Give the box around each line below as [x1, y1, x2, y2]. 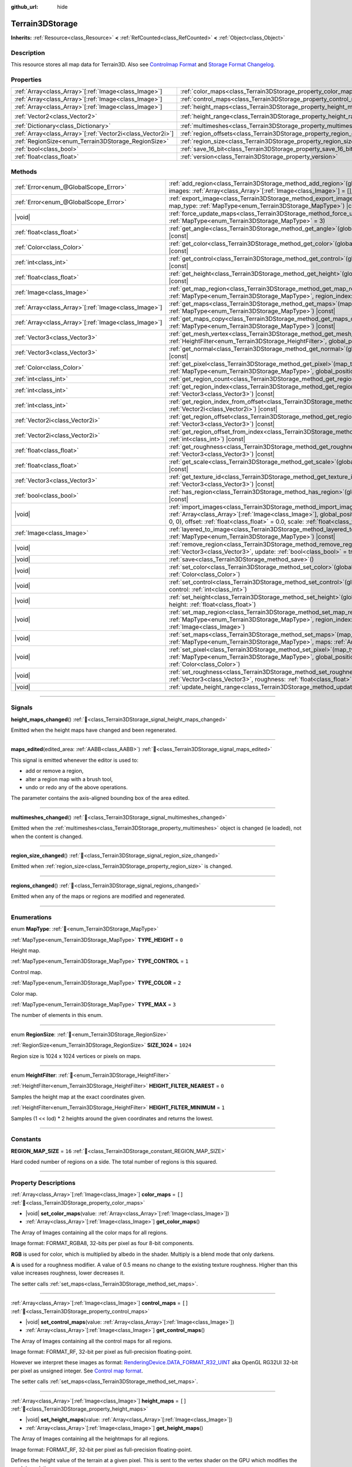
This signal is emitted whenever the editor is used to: [11, 756, 139, 763]
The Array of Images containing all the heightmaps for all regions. [11, 1435, 170, 1442]
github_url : [11, 4, 38, 10]
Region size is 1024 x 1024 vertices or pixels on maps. [11, 1052, 142, 1059]
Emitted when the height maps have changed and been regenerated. [11, 726, 177, 733]
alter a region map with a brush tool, [25, 775, 113, 783]
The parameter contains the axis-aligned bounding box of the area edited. [11, 795, 190, 802]
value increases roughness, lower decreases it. [11, 1269, 125, 1276]
